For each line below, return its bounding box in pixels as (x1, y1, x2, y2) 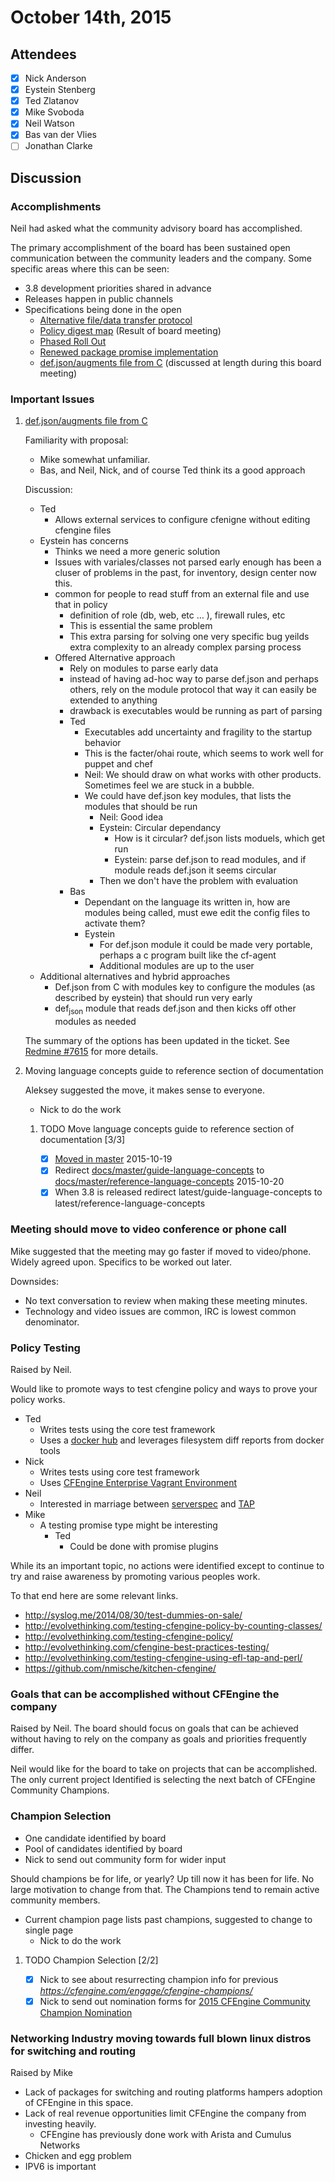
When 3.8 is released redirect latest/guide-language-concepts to (54, 1186, 323, 1198)
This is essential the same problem (69, 620, 213, 632)
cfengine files (54, 524, 112, 536)
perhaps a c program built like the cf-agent (99, 949, 277, 961)
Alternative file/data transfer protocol (39, 314, 193, 326)
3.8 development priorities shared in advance (24, 282, 212, 295)
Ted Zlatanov (24, 95, 80, 107)
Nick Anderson (24, 72, 87, 84)
